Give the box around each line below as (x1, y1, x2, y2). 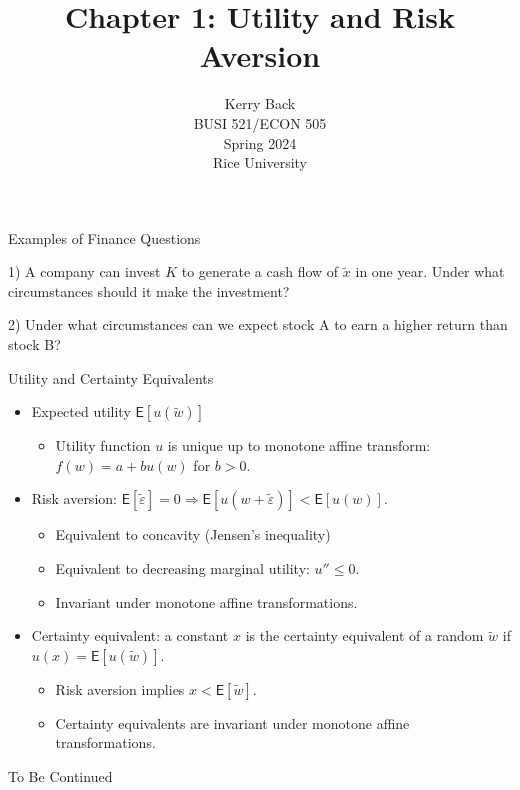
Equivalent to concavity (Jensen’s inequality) (55, 524, 331, 545)
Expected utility (31, 401, 131, 422)
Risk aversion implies (55, 678, 185, 699)
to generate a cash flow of (181, 261, 339, 282)
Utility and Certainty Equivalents (8, 367, 214, 388)
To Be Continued (8, 766, 113, 786)
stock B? (8, 334, 61, 355)
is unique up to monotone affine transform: (167, 435, 431, 456)
